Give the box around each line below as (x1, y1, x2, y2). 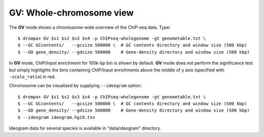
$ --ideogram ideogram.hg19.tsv (18, 115, 95, 120)
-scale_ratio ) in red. (9, 74, 56, 79)
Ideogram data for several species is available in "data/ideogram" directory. (9, 125, 161, 131)
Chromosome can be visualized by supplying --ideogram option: (9, 83, 142, 89)
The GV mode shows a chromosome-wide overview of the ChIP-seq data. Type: (9, 24, 171, 30)
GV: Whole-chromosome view (9, 7, 134, 18)
